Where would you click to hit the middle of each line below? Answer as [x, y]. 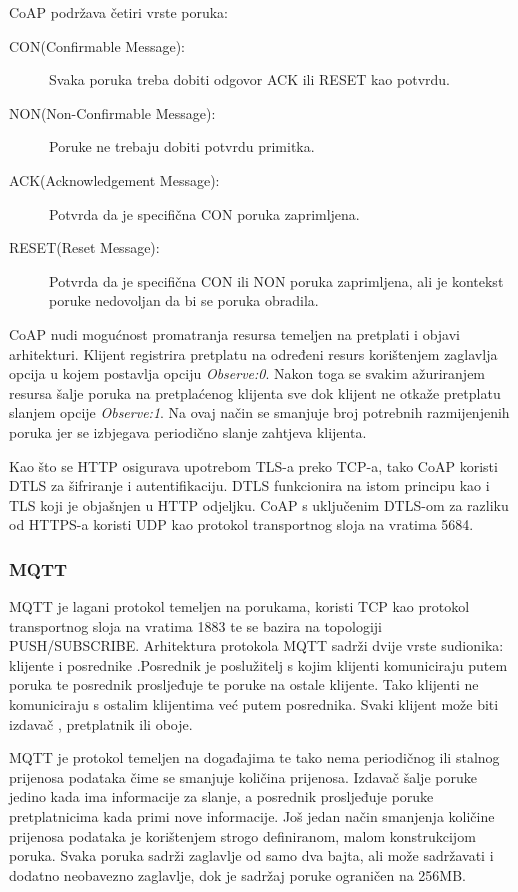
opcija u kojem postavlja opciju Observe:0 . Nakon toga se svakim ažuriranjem [247, 373]
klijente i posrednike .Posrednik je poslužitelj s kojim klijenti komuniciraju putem [258, 664]
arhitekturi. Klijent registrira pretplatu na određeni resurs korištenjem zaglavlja [253, 353]
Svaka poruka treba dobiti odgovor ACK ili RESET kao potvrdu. [249, 79]
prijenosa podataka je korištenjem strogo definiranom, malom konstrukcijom [242, 835]
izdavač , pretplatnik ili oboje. [101, 723]
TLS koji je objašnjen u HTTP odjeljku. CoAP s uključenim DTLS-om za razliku [259, 504]
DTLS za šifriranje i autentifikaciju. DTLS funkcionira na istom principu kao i [249, 485]
